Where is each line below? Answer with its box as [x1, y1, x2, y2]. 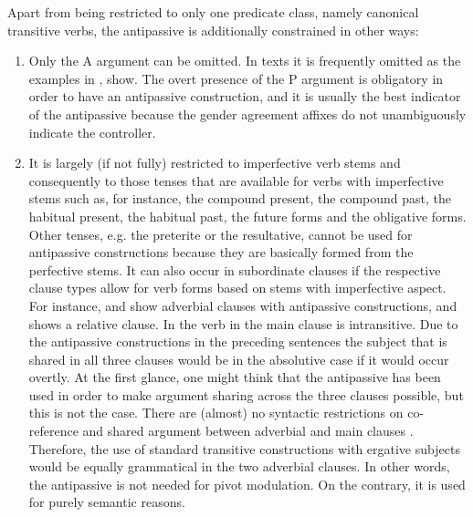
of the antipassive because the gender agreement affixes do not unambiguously [28, 104, 467, 123]
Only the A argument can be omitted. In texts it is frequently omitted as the [28, 51, 461, 70]
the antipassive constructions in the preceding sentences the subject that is [28, 332, 447, 351]
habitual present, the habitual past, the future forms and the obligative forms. [28, 206, 467, 225]
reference [28, 421, 79, 440]
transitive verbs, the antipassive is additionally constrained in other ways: [7, 20, 419, 39]
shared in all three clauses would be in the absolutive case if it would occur [28, 349, 449, 368]
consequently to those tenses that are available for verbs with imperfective [28, 171, 444, 190]
